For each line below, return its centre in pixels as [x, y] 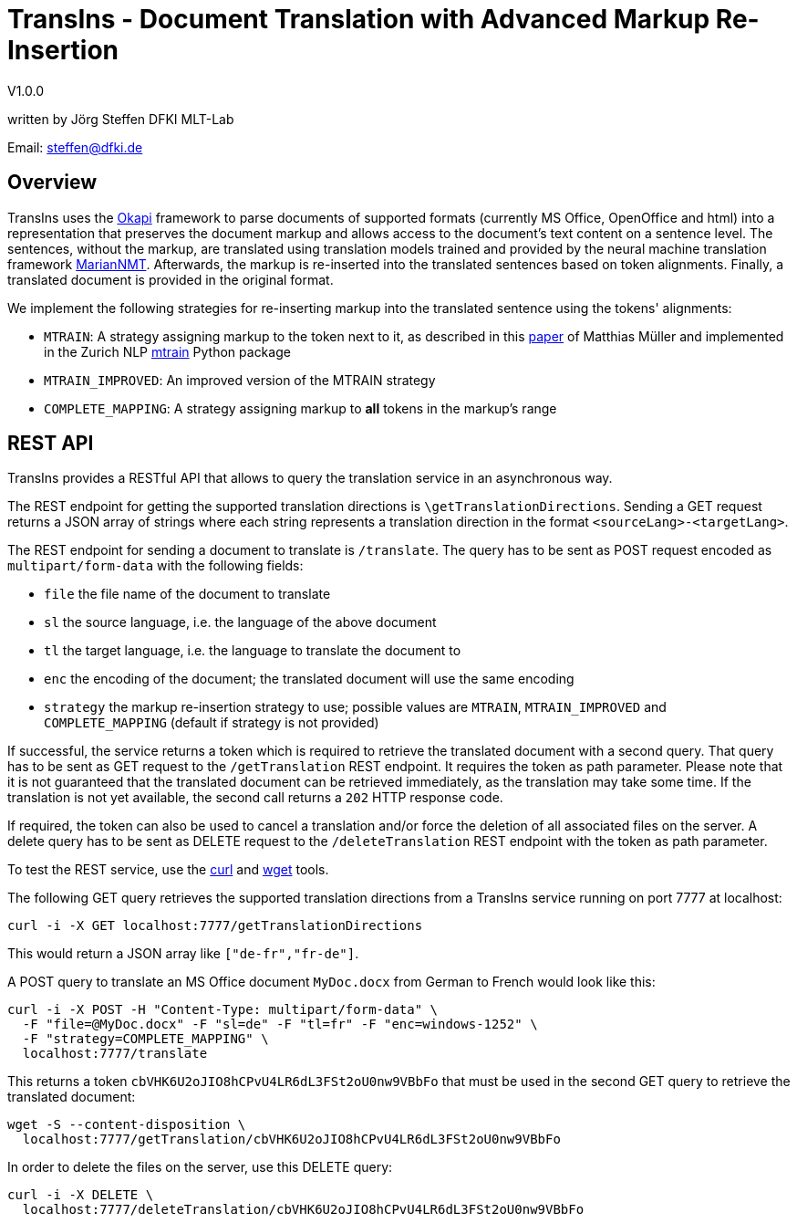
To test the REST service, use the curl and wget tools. [168, 870]
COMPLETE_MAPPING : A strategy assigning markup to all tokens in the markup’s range [300, 408]
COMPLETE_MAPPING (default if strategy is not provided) [212, 723]
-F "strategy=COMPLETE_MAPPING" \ [145, 1039]
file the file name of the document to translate [187, 594]
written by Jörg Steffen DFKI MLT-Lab [121, 119]
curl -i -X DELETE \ [81, 1195]
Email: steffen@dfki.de [75, 147]
